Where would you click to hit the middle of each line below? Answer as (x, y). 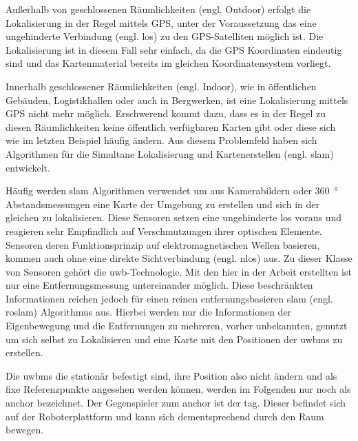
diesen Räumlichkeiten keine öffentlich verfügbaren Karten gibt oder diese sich (171, 126)
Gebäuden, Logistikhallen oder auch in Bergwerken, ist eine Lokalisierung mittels (177, 100)
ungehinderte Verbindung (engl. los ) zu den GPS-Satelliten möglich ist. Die (165, 36)
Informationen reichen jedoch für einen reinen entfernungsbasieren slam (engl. (169, 298)
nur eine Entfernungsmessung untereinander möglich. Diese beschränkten (159, 285)
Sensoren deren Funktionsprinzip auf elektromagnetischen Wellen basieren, (163, 244)
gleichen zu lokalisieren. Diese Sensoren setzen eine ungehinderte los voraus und (174, 217)
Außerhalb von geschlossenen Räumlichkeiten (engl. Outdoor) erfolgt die (158, 9)
